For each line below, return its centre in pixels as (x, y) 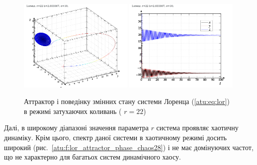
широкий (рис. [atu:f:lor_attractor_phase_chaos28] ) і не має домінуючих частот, (129, 147)
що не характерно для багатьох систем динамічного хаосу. (92, 157)
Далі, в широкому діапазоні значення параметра (76, 128)
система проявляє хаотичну (197, 128)
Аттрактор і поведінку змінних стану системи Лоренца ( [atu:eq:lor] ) (127, 101)
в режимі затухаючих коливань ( (73, 111)
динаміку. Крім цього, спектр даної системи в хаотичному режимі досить (115, 137)
